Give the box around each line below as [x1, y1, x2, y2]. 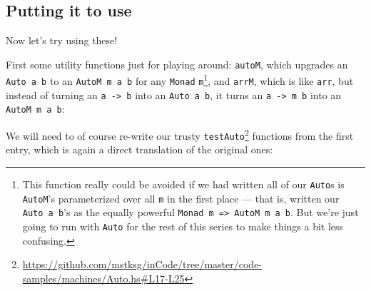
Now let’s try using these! [6, 33, 118, 48]
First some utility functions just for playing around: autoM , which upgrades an [6, 56, 348, 71]
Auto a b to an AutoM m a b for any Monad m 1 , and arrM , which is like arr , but [6, 71, 354, 88]
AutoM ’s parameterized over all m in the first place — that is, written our [22, 190, 340, 205]
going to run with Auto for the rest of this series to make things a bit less [22, 218, 344, 233]
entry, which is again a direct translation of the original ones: [6, 142, 273, 157]
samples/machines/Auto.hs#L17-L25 [22, 270, 185, 285]
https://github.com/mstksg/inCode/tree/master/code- [22, 257, 263, 272]
